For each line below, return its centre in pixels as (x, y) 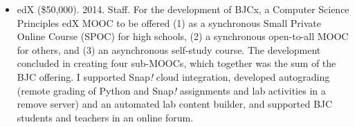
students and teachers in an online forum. (105, 117)
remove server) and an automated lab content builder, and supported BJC (175, 104)
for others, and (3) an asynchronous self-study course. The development (169, 49)
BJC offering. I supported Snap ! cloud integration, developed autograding (173, 76)
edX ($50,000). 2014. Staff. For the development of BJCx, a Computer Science (183, 9)
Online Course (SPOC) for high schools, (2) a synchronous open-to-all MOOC (183, 36)
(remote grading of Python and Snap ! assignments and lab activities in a (171, 90)
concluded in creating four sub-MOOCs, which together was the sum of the (176, 63)
